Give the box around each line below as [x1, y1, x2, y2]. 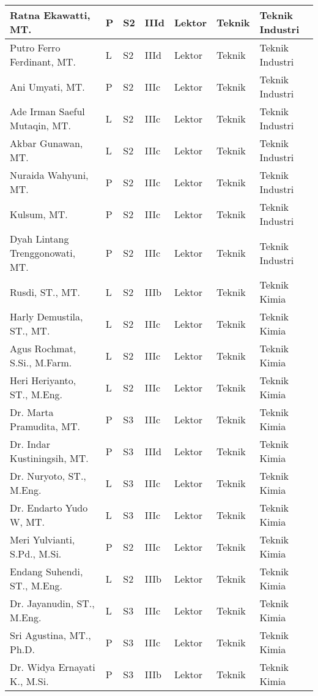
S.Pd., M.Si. [10, 547, 62, 561]
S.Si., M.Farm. [10, 355, 72, 369]
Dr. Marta [10, 405, 54, 419]
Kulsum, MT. [10, 206, 68, 221]
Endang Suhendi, [10, 564, 83, 578]
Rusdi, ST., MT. [10, 284, 80, 299]
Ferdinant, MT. [10, 55, 76, 69]
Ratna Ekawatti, [10, 8, 91, 22]
